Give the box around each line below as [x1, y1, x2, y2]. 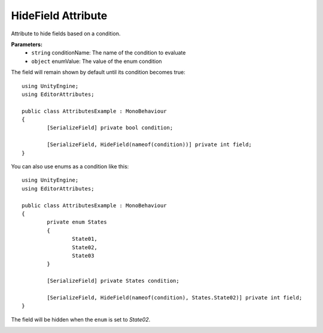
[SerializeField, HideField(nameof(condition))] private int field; [47, 141, 252, 148]
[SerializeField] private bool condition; [47, 125, 173, 131]
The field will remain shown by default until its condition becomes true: [11, 69, 185, 76]
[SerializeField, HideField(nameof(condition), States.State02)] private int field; [47, 294, 303, 301]
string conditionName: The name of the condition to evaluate [31, 49, 186, 56]
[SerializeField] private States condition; [47, 277, 179, 284]
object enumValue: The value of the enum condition [31, 57, 162, 65]
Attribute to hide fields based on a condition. [11, 30, 121, 37]
